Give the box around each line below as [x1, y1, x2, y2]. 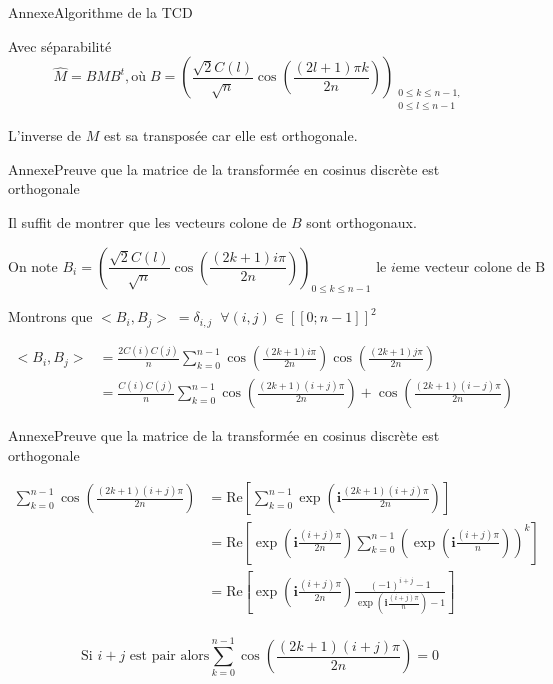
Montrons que [8, 306, 93, 327]
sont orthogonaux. [306, 212, 417, 233]
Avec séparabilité [8, 35, 112, 56]
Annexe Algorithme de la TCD [8, 2, 193, 22]
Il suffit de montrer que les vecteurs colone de [8, 212, 287, 233]
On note [8, 260, 58, 275]
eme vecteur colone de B [395, 260, 546, 275]
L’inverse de [8, 125, 82, 146]
